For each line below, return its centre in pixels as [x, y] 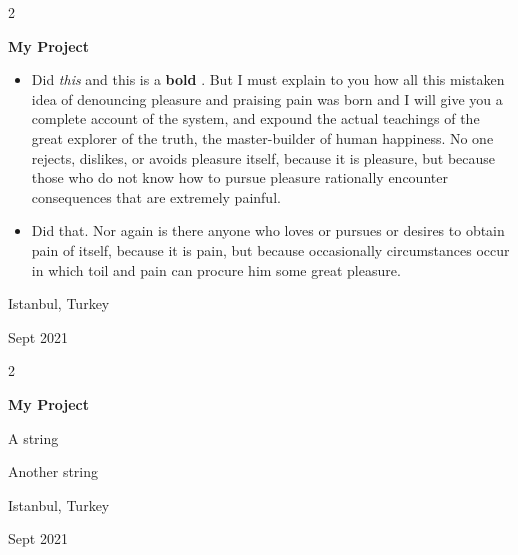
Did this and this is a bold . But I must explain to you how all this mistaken [268, 79]
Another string [53, 471]
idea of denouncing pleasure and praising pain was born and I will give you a [267, 98]
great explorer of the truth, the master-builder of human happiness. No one [262, 137]
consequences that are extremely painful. [156, 196]
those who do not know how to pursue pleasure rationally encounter [239, 177]
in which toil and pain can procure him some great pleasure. [216, 269]
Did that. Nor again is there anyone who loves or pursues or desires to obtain [268, 230]
